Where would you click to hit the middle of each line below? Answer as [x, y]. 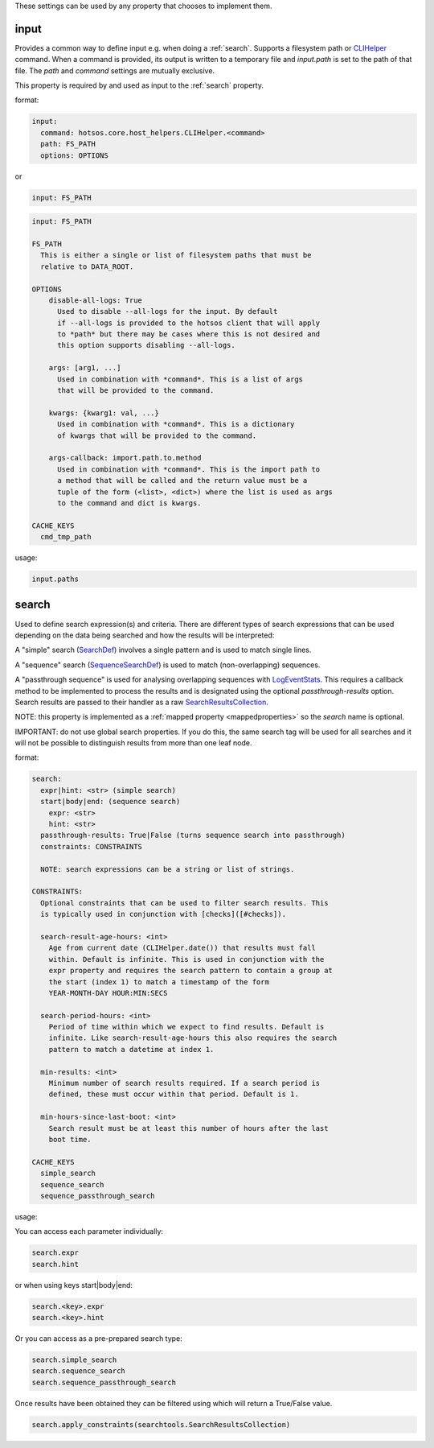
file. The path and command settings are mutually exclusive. [115, 70]
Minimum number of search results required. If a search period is [184, 1083]
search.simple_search [74, 1360]
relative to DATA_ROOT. [87, 266]
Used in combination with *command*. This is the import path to [189, 469]
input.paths [55, 579]
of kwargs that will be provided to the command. [157, 435]
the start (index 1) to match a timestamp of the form [159, 982]
